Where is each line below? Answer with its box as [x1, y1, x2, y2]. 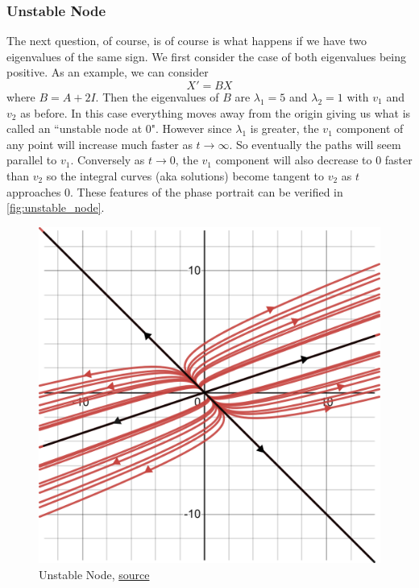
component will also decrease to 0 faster [215, 151, 413, 168]
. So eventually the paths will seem [229, 135, 401, 152]
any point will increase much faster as [6, 135, 193, 152]
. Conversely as [70, 151, 145, 168]
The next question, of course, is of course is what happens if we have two [6, 32, 367, 49]
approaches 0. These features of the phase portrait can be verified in [6, 183, 343, 200]
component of [336, 120, 404, 137]
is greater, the [250, 120, 319, 137]
